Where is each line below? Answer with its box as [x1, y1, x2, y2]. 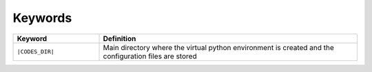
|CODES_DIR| [17, 48, 54, 56]
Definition [103, 34, 136, 43]
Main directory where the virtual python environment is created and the [103, 43, 334, 52]
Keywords [12, 10, 72, 25]
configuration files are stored [103, 51, 197, 61]
